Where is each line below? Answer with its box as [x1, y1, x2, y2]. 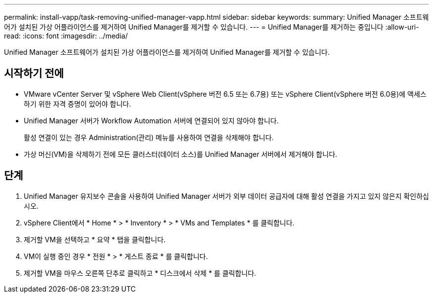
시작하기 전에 [4, 67, 64, 80]
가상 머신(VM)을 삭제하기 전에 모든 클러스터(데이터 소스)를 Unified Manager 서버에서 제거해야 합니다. [24, 149, 338, 158]
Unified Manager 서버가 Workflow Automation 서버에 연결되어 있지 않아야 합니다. [24, 116, 279, 125]
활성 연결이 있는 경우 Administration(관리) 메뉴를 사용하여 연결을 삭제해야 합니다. [24, 133, 274, 142]
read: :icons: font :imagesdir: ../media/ [4, 32, 128, 40]
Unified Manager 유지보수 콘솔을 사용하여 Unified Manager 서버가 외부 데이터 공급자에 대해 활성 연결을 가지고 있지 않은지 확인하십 [24, 191, 429, 200]
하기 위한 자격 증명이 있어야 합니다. [24, 99, 131, 108]
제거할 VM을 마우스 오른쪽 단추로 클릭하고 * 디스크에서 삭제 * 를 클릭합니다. [24, 268, 257, 277]
